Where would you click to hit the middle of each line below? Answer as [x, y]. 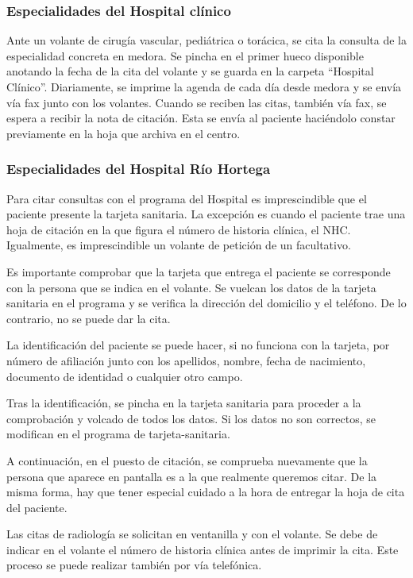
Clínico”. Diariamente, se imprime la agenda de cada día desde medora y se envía [204, 87]
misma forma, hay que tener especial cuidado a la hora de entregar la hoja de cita [206, 492]
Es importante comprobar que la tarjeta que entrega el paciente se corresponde [199, 271]
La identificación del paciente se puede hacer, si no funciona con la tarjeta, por [198, 345]
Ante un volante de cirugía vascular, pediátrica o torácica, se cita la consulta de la [206, 40]
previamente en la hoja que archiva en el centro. [124, 133]
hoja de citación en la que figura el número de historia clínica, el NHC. [179, 229]
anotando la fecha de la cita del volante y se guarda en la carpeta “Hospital [190, 71]
